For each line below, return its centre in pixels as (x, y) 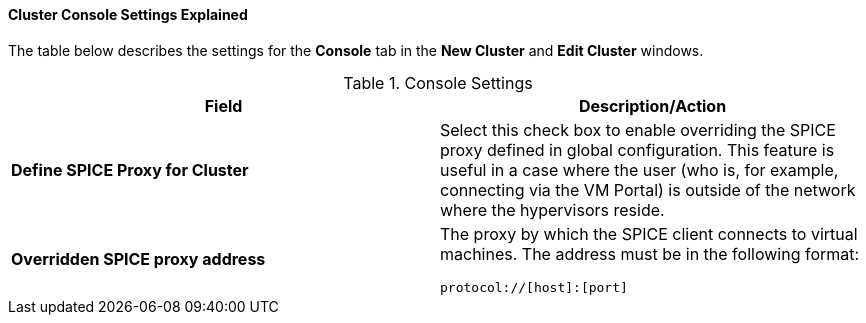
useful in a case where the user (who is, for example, (639, 169)
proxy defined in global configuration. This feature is (637, 149)
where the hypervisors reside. (552, 209)
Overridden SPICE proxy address (138, 259)
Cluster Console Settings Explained (128, 14)
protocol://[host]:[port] (534, 287)
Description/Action (652, 105)
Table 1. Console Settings (438, 82)
